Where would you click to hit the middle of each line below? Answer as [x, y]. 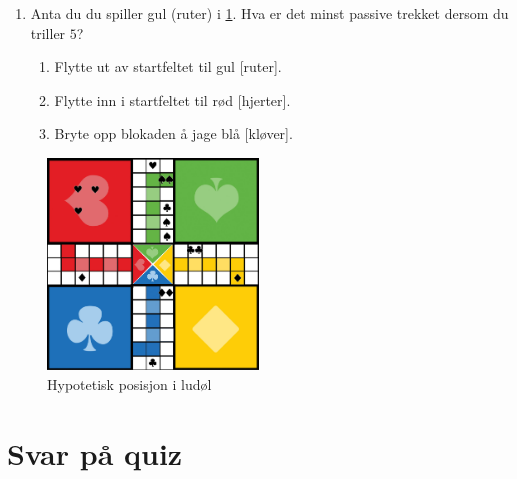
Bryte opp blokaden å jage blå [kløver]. [173, 133]
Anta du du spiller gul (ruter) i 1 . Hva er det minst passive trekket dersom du [269, 13]
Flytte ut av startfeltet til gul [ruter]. [168, 66]
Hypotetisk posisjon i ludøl [129, 383]
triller [48, 32]
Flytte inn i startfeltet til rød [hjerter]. [172, 99]
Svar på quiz [95, 452]
